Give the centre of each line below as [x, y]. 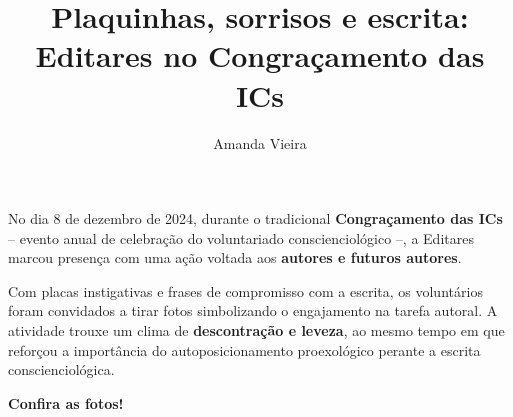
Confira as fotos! [66, 402]
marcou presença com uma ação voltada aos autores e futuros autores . [235, 257]
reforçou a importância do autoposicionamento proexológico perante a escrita [244, 349]
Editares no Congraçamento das [260, 55]
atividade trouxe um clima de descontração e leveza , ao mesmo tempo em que [256, 330]
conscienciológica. [61, 369]
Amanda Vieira [260, 142]
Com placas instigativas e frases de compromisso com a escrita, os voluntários [245, 290]
